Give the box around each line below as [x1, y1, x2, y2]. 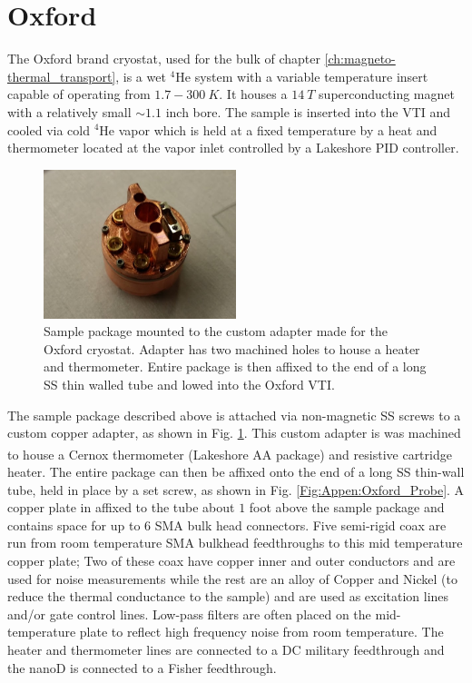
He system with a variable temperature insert [175, 66, 428, 85]
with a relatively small [7, 102, 132, 121]
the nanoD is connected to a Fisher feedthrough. [7, 658, 277, 677]
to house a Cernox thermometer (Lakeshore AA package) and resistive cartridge [7, 444, 452, 463]
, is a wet [115, 66, 166, 85]
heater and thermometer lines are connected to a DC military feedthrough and [7, 640, 445, 659]
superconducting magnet [319, 84, 455, 104]
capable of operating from [7, 84, 151, 104]
